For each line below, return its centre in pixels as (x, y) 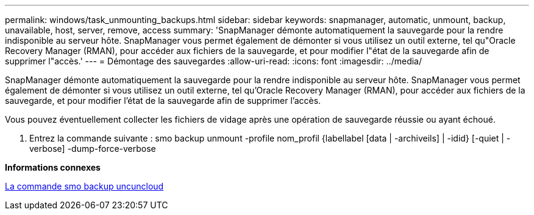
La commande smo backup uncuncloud (84, 186)
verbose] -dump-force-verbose (93, 148)
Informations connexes (53, 167)
